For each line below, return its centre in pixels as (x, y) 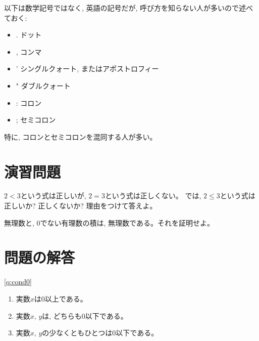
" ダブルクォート (43, 85)
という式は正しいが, (53, 196)
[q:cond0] (18, 282)
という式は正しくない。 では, (153, 196)
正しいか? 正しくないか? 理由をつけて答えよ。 (81, 206)
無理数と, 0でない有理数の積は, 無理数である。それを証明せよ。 (109, 222)
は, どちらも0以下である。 (85, 315)
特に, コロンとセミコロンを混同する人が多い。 (81, 136)
